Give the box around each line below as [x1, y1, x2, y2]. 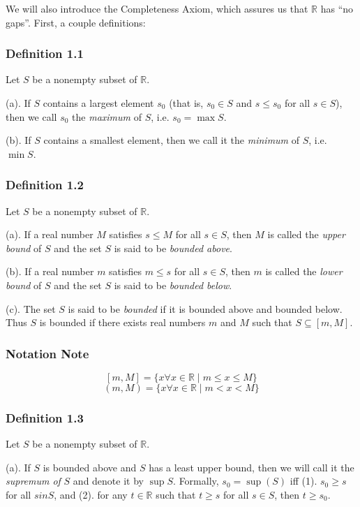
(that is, [169, 96, 204, 110]
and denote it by [73, 473, 144, 488]
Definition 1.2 [6, 176, 84, 193]
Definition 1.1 [6, 45, 84, 62]
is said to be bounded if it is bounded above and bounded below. [68, 301, 343, 316]
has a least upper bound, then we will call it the [149, 460, 354, 474]
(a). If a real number [6, 227, 93, 242]
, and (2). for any [54, 487, 128, 501]
